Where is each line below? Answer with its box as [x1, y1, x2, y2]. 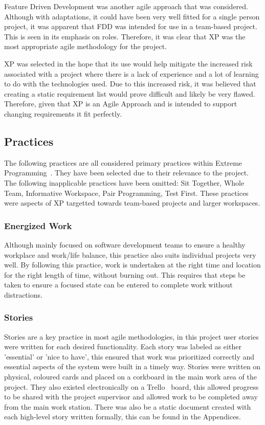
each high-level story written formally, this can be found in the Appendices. [4, 411, 241, 422]
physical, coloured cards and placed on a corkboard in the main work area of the [4, 371, 257, 382]
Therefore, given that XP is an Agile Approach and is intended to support [4, 98, 237, 109]
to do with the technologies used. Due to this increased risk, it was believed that [4, 78, 256, 89]
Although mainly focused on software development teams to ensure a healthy [4, 239, 246, 250]
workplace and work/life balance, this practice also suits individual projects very [4, 249, 256, 260]
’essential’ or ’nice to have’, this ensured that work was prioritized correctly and [4, 351, 255, 362]
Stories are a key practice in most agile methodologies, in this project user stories [4, 331, 259, 342]
